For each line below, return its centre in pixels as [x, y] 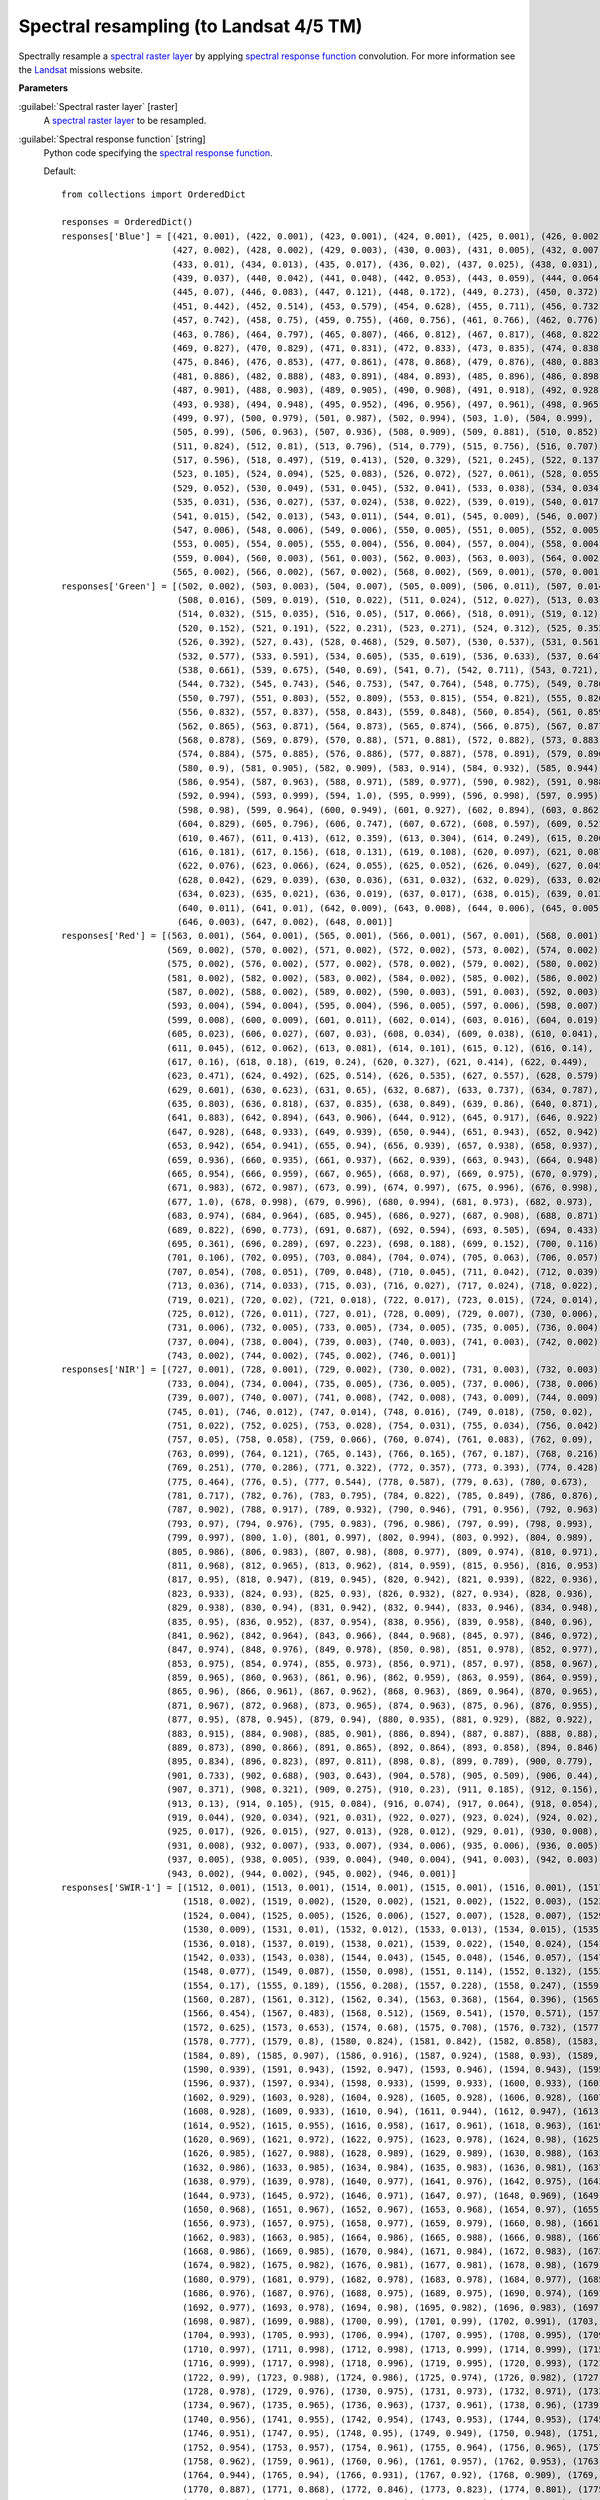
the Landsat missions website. [81, 69]
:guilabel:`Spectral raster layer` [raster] [98, 106]
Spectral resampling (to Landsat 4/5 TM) [190, 26]
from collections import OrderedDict [154, 194]
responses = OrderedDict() [127, 222]
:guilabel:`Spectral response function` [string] [112, 139]
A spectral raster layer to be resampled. [125, 121]
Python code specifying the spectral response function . [158, 152]
